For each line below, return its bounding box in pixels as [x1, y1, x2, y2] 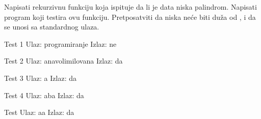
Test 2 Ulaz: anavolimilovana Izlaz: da [4, 55, 123, 66]
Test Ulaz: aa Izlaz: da [4, 107, 74, 117]
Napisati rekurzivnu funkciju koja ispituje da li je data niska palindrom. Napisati [4, 2, 257, 12]
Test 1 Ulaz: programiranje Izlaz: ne [4, 38, 117, 49]
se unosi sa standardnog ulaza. [4, 21, 99, 32]
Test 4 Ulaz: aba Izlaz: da [4, 90, 84, 100]
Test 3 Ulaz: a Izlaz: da [4, 72, 76, 83]
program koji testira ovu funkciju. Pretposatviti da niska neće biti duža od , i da [4, 11, 256, 22]
